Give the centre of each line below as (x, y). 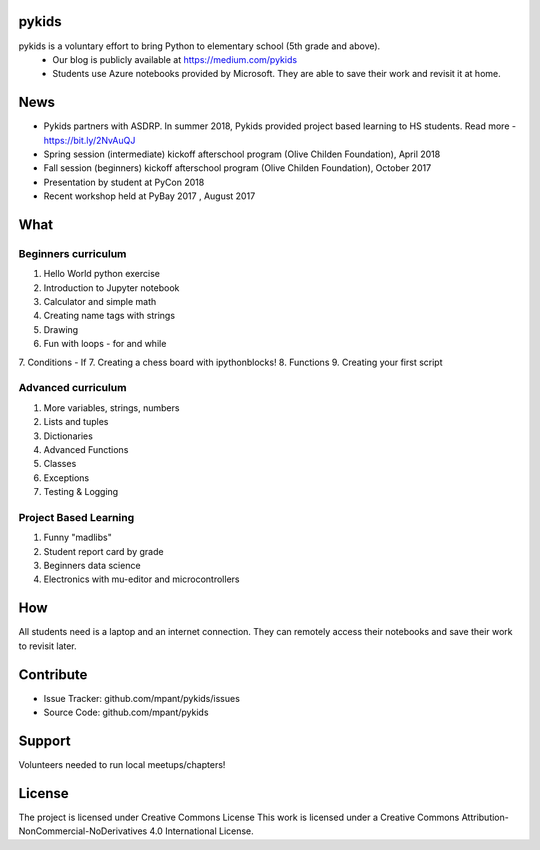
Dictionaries (68, 436)
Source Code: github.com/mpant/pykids (126, 712)
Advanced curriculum (72, 388)
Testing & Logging (81, 492)
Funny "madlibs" (77, 537)
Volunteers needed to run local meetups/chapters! (122, 764)
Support (44, 740)
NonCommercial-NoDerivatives (83, 831)
